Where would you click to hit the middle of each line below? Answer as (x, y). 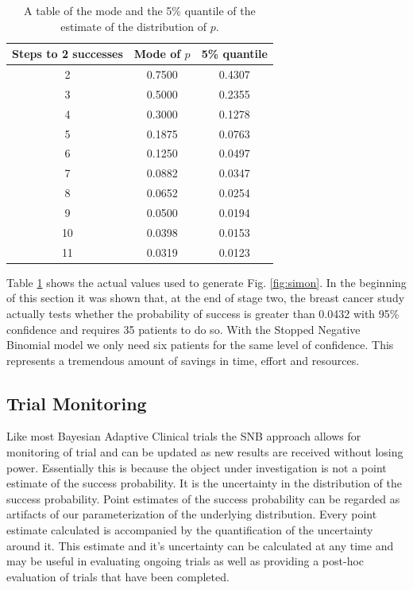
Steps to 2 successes (68, 54)
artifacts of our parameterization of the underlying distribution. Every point (192, 514)
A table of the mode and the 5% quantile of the (140, 10)
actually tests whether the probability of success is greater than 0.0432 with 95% (203, 313)
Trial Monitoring (77, 403)
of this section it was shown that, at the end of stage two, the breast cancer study (206, 298)
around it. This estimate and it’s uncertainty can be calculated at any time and (200, 545)
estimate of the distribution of (133, 26)
